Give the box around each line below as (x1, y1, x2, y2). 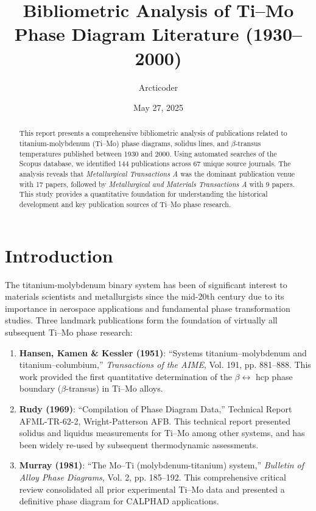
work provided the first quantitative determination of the (19, 370, 232, 382)
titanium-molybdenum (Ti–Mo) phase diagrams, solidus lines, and (19, 138, 229, 149)
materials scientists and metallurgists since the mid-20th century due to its (5, 290, 284, 303)
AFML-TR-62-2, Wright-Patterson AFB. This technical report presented (19, 414, 291, 427)
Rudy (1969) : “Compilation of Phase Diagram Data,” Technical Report (19, 403, 292, 415)
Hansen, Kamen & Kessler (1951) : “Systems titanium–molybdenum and (19, 346, 307, 359)
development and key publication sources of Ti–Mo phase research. (19, 199, 231, 210)
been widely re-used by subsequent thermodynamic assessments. (19, 438, 259, 451)
